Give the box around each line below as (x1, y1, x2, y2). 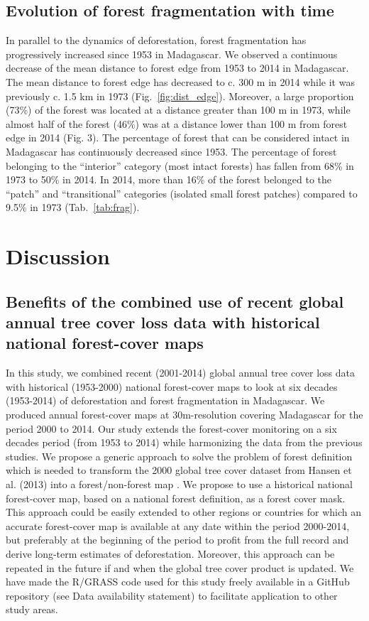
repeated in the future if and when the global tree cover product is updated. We (6, 560, 354, 575)
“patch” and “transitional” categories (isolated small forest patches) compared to (6, 185, 358, 200)
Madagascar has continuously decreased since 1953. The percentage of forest (6, 144, 337, 158)
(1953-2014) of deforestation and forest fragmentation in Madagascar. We (6, 393, 325, 408)
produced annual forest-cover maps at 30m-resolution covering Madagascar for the (6, 407, 363, 422)
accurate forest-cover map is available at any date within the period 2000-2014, (6, 518, 350, 533)
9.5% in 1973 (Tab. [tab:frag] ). (6, 200, 140, 215)
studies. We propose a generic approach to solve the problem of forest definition (6, 448, 353, 463)
